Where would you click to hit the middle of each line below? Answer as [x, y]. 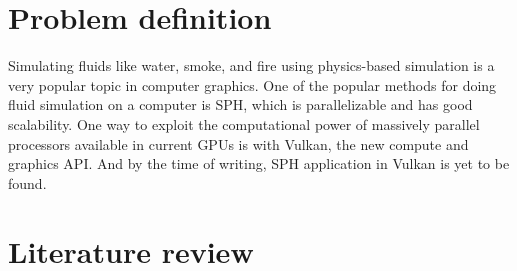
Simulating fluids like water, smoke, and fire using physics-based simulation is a [251, 65]
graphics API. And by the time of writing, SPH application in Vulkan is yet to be [259, 163]
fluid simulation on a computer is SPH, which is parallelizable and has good [240, 104]
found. [27, 182]
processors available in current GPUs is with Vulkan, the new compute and [238, 143]
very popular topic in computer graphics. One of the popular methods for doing [252, 84]
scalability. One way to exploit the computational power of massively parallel [244, 123]
